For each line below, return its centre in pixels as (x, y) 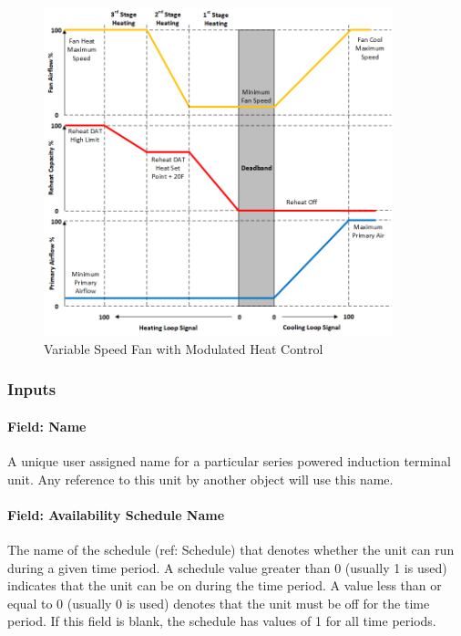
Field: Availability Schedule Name (116, 514)
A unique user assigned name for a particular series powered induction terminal (229, 461)
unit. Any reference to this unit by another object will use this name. (200, 479)
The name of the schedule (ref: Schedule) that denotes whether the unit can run (231, 549)
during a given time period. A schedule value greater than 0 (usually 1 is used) (227, 567)
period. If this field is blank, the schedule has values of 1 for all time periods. (222, 621)
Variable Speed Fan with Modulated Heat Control (184, 348)
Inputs (32, 389)
